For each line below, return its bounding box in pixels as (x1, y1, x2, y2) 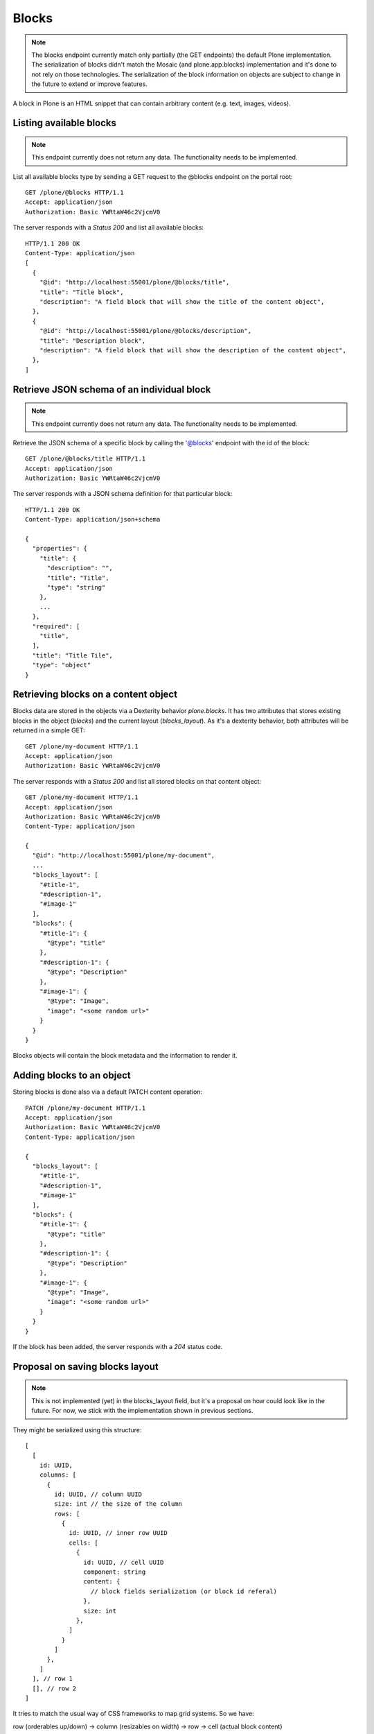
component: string (83, 1568, 146, 1576)
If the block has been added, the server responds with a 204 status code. (12, 1342, 223, 1350)
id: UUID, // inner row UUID (69, 1529, 168, 1537)
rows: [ (54, 1509, 80, 1518)
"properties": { (32, 544, 88, 553)
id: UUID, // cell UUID (83, 1558, 164, 1566)
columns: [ (39, 1471, 77, 1479)
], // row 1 (32, 1675, 73, 1683)
